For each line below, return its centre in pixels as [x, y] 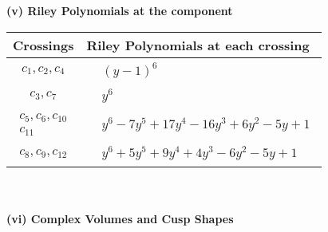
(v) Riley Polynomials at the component [120, 10]
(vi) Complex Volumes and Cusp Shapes [120, 218]
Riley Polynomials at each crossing [198, 45]
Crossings [43, 45]
